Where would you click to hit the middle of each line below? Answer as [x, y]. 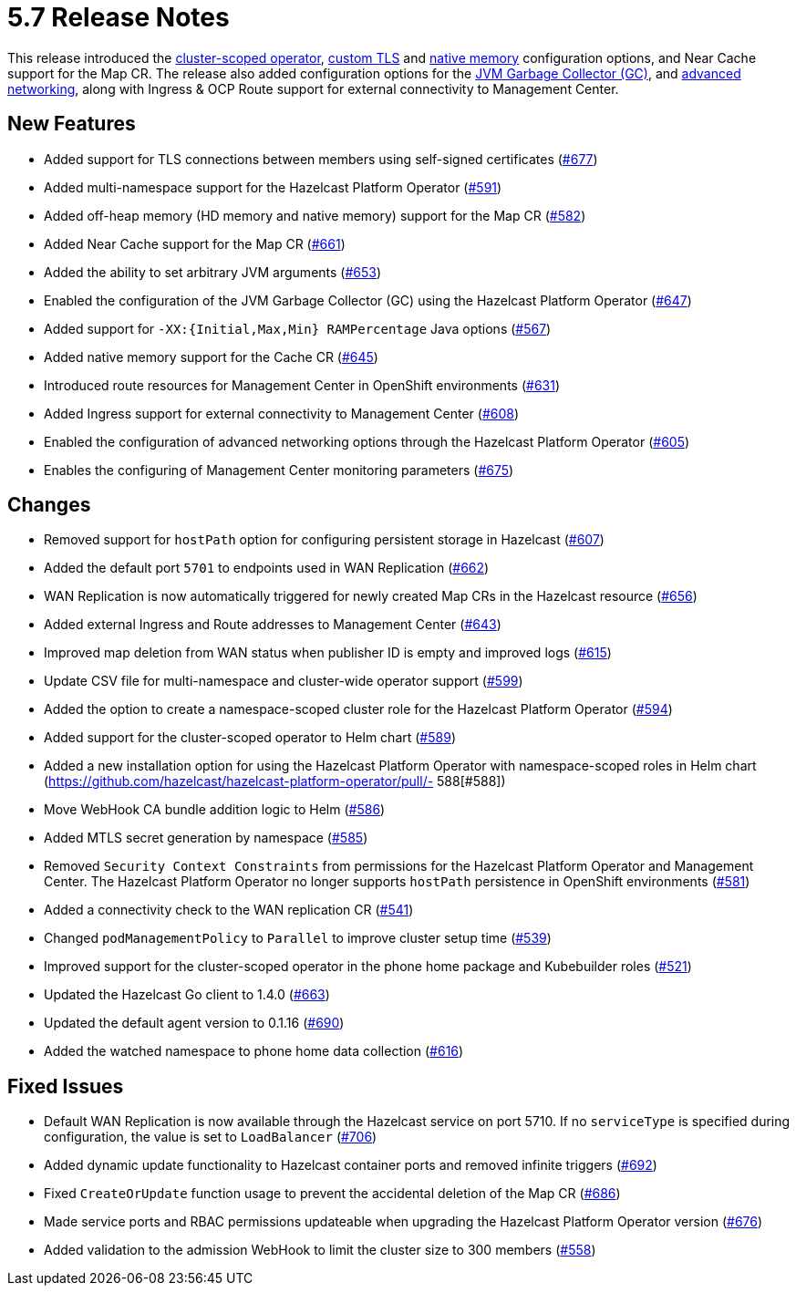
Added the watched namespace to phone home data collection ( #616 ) [254, 1051]
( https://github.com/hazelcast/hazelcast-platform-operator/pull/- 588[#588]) [275, 781]
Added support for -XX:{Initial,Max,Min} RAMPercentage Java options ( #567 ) [298, 328]
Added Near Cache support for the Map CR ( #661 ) [195, 243]
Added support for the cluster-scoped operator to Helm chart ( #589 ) [250, 738]
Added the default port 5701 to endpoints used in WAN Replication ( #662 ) [267, 568]
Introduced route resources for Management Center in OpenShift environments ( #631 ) [302, 385]
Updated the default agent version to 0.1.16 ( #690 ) [194, 1023]
